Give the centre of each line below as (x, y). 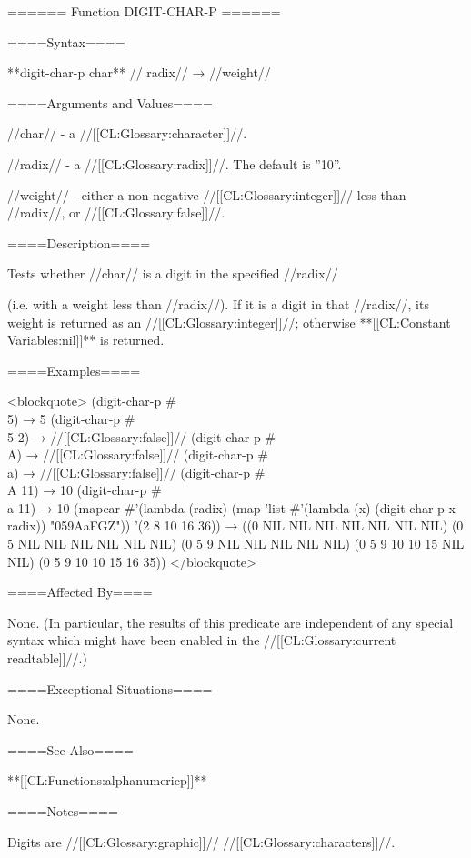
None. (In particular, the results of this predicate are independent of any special (230, 622)
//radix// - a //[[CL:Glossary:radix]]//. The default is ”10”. (175, 163)
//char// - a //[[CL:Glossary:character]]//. (127, 133)
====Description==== (79, 242)
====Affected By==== (80, 592)
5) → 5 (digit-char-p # (71, 418)
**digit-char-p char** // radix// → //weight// (139, 72)
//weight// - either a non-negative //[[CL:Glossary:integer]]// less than (207, 194)
